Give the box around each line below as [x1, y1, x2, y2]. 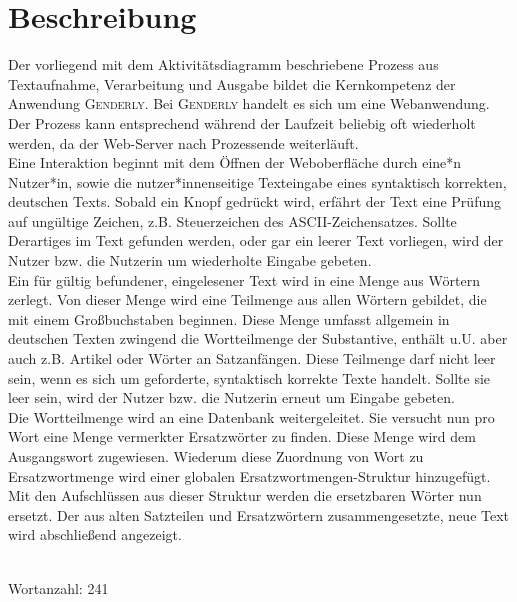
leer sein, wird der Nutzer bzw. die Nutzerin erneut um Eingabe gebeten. [8, 387, 455, 408]
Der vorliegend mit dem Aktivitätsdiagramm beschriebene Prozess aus [8, 54, 439, 75]
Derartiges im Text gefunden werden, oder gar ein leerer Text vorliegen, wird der [8, 230, 504, 251]
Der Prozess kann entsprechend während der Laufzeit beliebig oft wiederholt [8, 112, 476, 133]
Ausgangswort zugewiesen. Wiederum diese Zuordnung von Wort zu [8, 446, 424, 466]
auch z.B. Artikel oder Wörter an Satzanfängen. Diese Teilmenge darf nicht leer [8, 348, 496, 369]
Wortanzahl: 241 [8, 577, 109, 598]
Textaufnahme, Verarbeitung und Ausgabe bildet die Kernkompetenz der [8, 73, 456, 94]
